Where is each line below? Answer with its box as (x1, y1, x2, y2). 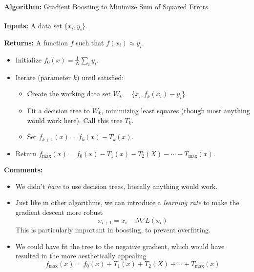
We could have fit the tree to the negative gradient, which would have (15, 241, 225, 251)
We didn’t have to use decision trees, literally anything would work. (15, 181, 218, 191)
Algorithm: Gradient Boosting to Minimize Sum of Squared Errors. (4, 1, 210, 11)
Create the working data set (27, 88, 111, 99)
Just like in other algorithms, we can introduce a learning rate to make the (15, 197, 239, 208)
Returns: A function (4, 37, 68, 47)
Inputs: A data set (4, 21, 62, 31)
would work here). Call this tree (27, 115, 123, 125)
